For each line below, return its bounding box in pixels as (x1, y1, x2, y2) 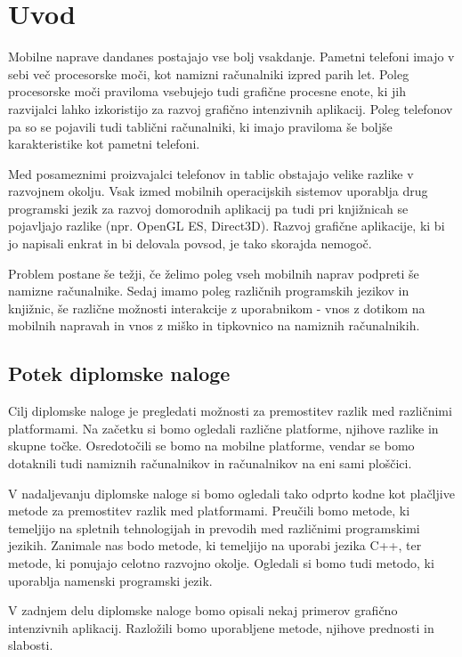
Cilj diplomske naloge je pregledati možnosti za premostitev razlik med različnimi (8, 401, 452, 420)
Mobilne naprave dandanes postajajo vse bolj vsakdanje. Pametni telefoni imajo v (8, 47, 455, 66)
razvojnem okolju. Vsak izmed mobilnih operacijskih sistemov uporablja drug (8, 182, 428, 200)
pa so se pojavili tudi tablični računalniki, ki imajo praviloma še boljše (8, 117, 393, 135)
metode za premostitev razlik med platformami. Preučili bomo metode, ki (8, 501, 410, 520)
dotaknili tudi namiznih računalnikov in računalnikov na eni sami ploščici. (8, 454, 412, 473)
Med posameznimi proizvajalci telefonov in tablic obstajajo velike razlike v (8, 164, 414, 182)
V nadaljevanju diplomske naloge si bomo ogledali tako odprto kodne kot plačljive (8, 483, 455, 502)
